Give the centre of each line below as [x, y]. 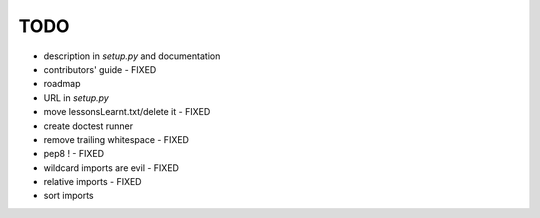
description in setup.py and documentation [132, 56]
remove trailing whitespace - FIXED [116, 139]
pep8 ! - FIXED [74, 154]
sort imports [68, 196]
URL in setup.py [76, 97]
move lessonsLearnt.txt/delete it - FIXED [127, 112]
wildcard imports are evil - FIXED [111, 167]
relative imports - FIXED [92, 182]
